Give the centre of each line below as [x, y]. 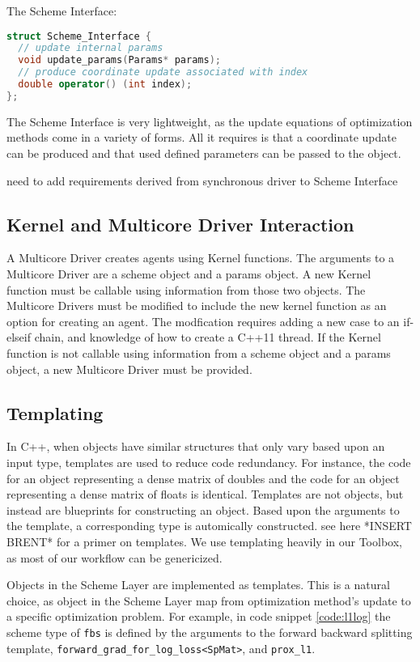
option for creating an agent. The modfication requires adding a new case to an [203, 321]
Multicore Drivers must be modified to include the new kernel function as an [197, 306]
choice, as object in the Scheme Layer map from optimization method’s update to [209, 600]
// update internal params [91, 48]
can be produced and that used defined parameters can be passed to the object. [204, 153]
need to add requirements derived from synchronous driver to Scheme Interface [202, 180]
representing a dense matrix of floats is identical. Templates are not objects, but [205, 494]
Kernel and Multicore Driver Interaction [180, 224]
